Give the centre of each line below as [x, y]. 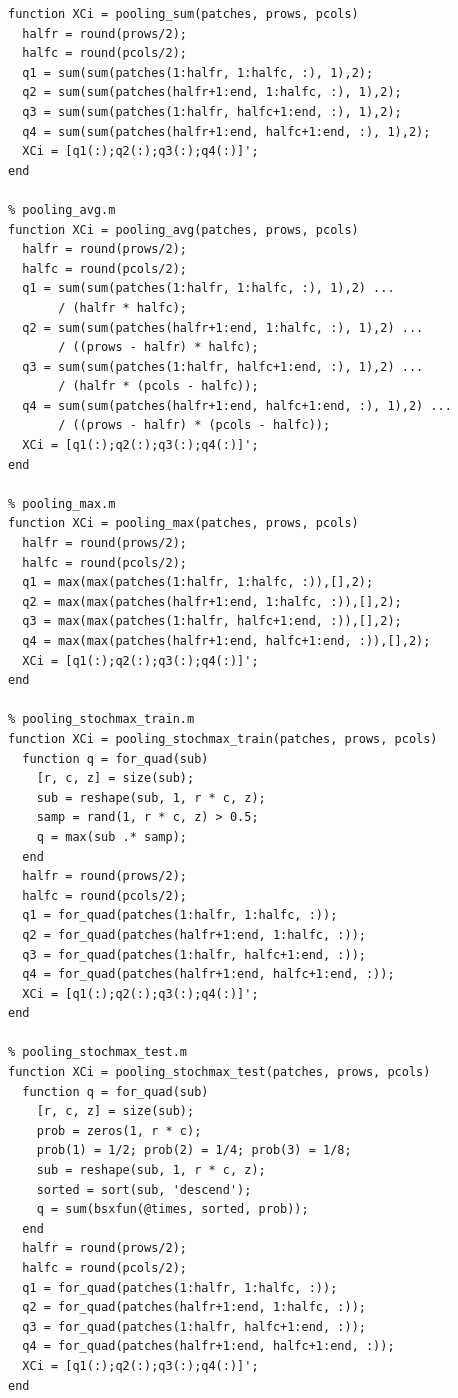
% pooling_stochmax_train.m [101, 719]
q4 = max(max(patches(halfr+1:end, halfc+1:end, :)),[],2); [226, 641]
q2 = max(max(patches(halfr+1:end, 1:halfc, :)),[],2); [212, 601]
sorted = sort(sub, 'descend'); [144, 1189]
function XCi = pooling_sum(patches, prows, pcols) [183, 14]
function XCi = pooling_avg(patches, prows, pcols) [183, 229]
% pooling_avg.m [62, 209]
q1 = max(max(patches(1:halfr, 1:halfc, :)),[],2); [198, 582]
